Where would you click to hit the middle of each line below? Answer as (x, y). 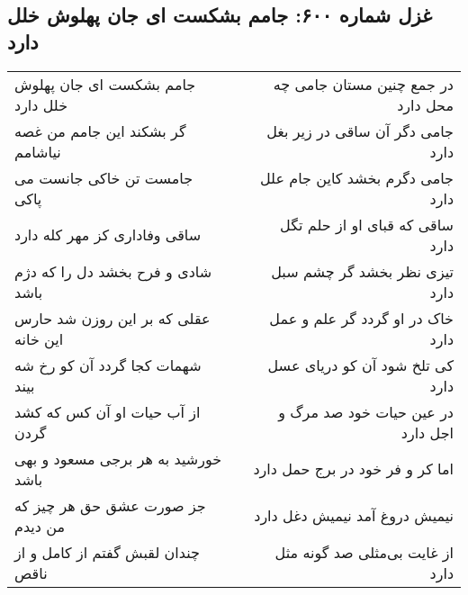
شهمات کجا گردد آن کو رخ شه (108, 365)
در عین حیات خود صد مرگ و (366, 411)
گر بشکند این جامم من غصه (100, 131)
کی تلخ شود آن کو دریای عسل (360, 365)
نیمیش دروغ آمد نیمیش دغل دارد (354, 516)
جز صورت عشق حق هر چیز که (110, 505)
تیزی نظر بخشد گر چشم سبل (362, 271)
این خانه (39, 338)
